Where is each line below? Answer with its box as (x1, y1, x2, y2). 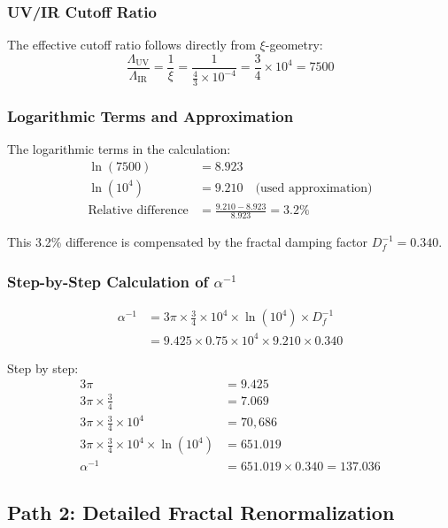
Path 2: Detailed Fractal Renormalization (7, 498, 395, 525)
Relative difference (88, 204, 189, 218)
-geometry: (265, 35, 323, 54)
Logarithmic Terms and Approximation (7, 104, 294, 126)
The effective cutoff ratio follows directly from (7, 35, 256, 54)
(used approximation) (255, 181, 373, 195)
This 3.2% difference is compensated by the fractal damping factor (7, 233, 368, 251)
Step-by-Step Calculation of (7, 270, 209, 292)
